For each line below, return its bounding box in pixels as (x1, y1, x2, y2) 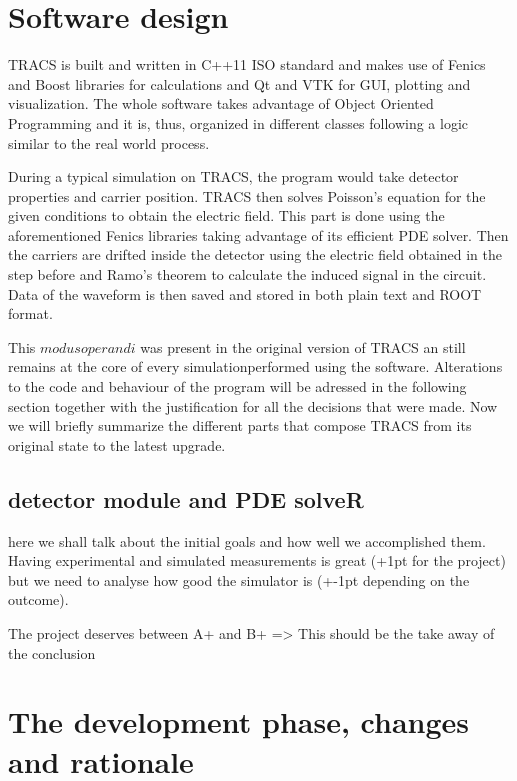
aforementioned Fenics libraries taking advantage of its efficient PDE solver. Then (8, 224, 509, 245)
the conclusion (8, 642, 96, 663)
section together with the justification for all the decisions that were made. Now (8, 395, 498, 416)
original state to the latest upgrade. (8, 434, 226, 455)
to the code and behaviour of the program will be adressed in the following (8, 376, 467, 397)
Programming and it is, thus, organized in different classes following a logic (8, 112, 469, 133)
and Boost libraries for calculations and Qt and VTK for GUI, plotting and (8, 73, 471, 94)
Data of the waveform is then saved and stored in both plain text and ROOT (8, 283, 482, 304)
